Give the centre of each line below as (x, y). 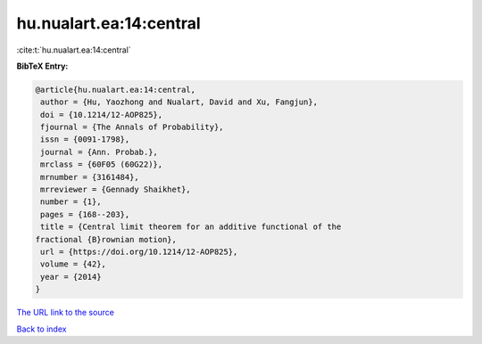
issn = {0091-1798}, (85, 139)
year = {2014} (71, 277)
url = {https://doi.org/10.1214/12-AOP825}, (139, 252)
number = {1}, (71, 202)
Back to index (42, 329)
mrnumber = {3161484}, (90, 177)
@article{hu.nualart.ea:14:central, (116, 90)
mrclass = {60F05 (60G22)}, (102, 164)
